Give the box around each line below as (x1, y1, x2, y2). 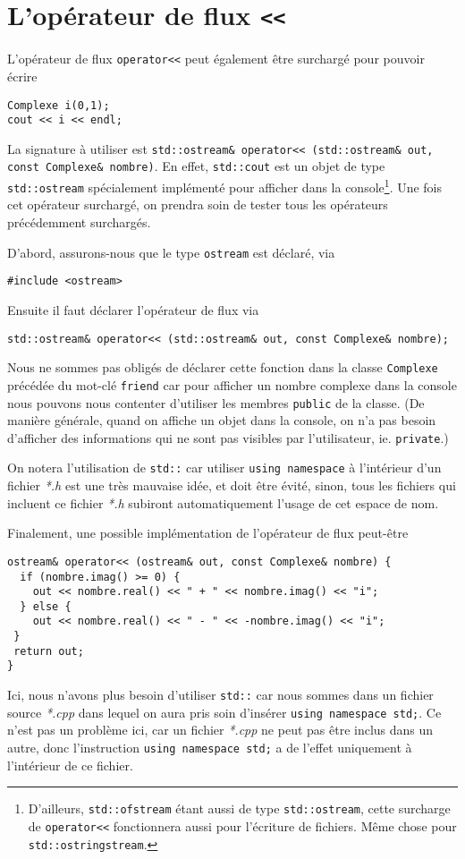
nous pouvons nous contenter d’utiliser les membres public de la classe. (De (7, 393, 425, 412)
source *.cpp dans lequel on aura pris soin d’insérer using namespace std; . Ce (7, 702, 442, 721)
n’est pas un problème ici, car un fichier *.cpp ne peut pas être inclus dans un (7, 720, 434, 739)
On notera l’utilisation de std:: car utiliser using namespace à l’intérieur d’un (7, 458, 442, 477)
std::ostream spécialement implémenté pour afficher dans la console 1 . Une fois (7, 175, 443, 196)
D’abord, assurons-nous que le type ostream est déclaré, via (7, 242, 335, 261)
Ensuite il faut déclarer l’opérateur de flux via (7, 300, 259, 319)
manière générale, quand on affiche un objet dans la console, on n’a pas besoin (7, 411, 436, 429)
